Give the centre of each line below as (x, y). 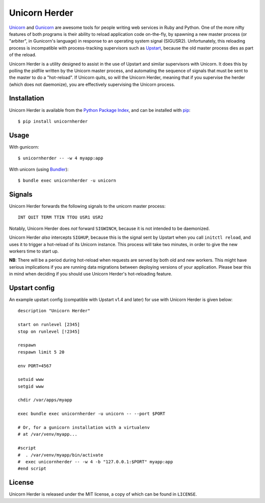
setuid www (31, 379)
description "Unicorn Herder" (54, 311)
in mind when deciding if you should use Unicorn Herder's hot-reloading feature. (91, 274)
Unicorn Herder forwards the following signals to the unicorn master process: (87, 206)
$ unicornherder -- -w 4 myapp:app (61, 158)
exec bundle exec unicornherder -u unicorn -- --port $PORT (92, 414)
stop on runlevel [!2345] (49, 331)
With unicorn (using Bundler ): (39, 169)
